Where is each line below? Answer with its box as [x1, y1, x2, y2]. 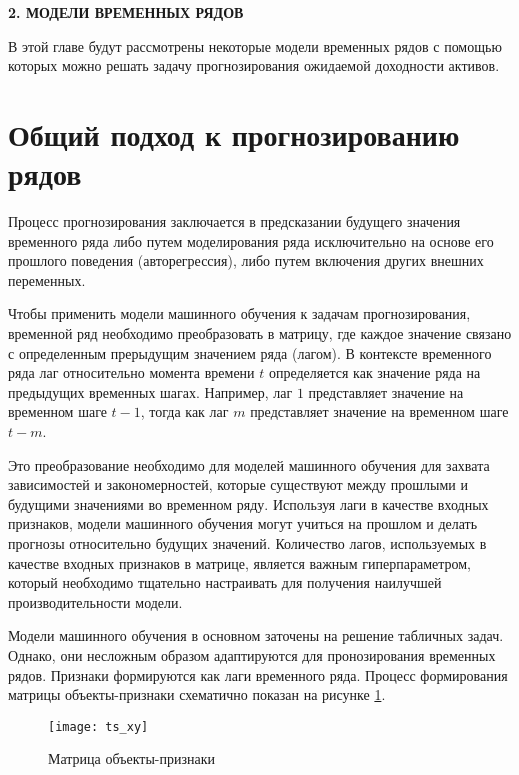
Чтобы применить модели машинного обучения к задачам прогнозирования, [8, 303, 471, 324]
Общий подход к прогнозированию [8, 113, 460, 154]
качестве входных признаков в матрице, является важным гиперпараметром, [8, 552, 472, 573]
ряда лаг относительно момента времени [8, 362, 255, 383]
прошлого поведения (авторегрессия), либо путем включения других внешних [8, 250, 484, 271]
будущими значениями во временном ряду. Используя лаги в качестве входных [8, 493, 489, 514]
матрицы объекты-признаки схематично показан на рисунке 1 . [8, 684, 386, 705]
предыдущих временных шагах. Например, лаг [8, 381, 293, 402]
